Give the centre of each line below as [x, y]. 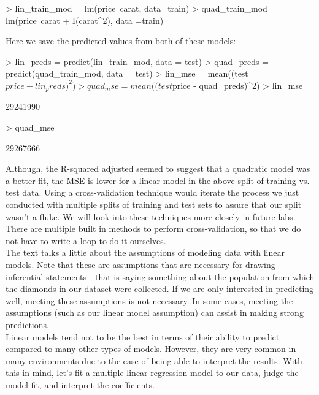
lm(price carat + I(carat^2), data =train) [85, 20]
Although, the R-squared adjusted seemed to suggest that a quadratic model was [158, 168]
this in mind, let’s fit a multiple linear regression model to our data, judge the [152, 373]
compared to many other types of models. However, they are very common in [151, 349]
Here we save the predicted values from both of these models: [121, 41]
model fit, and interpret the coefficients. [80, 384]
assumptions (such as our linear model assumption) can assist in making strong [155, 313]
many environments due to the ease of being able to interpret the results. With [154, 360]
